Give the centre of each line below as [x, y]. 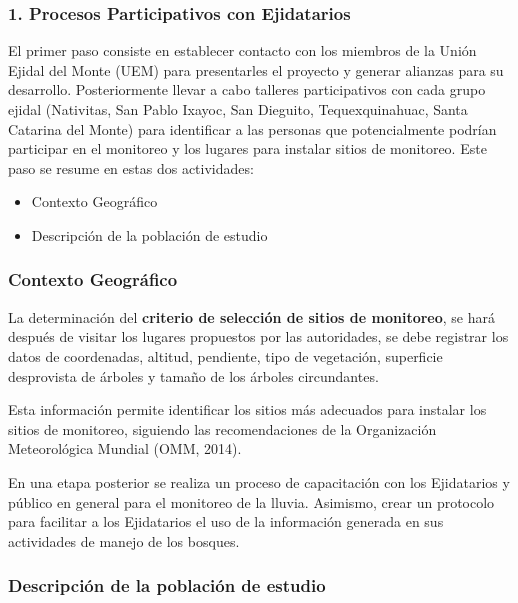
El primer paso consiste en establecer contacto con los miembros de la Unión [242, 50]
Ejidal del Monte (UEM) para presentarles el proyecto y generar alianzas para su [256, 69]
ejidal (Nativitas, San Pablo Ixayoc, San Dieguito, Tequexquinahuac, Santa [238, 109]
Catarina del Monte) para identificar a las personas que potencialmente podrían [252, 128]
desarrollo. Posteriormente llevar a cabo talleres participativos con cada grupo [247, 89]
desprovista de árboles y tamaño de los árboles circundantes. [193, 375]
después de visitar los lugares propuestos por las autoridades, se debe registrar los [258, 336]
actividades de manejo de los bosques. [124, 540]
